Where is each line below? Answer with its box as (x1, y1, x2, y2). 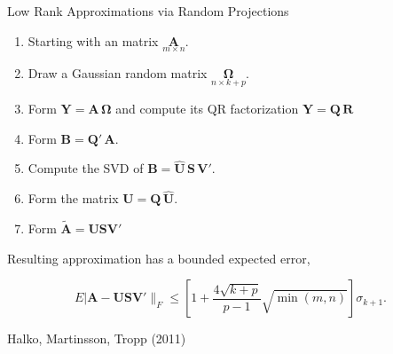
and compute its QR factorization (115, 99, 299, 118)
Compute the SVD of (28, 159, 144, 177)
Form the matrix (28, 189, 119, 208)
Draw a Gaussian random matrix (28, 63, 208, 82)
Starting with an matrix (28, 31, 159, 50)
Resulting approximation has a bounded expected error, (7, 248, 310, 267)
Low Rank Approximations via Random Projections (7, 2, 289, 20)
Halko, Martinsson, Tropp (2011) (7, 329, 186, 348)
